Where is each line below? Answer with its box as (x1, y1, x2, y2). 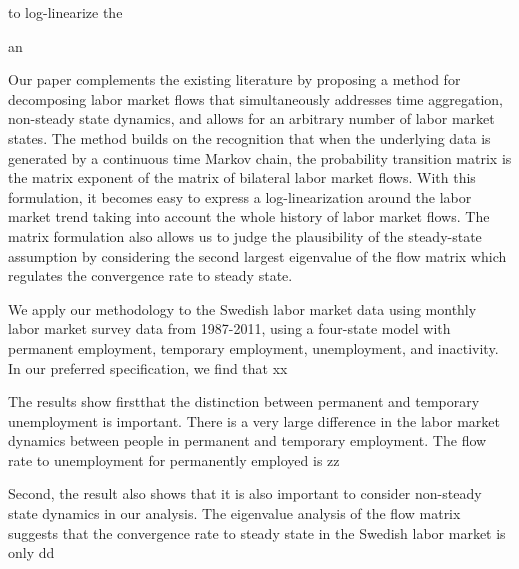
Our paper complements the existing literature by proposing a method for (8, 69, 461, 90)
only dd (8, 542, 55, 563)
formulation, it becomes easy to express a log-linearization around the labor (8, 186, 472, 207)
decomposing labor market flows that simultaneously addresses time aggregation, (8, 88, 503, 109)
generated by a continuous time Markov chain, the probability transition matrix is (8, 147, 512, 168)
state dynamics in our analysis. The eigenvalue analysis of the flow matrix (8, 503, 461, 524)
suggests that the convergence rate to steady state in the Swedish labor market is (8, 522, 506, 543)
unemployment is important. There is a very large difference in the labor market (8, 410, 500, 431)
